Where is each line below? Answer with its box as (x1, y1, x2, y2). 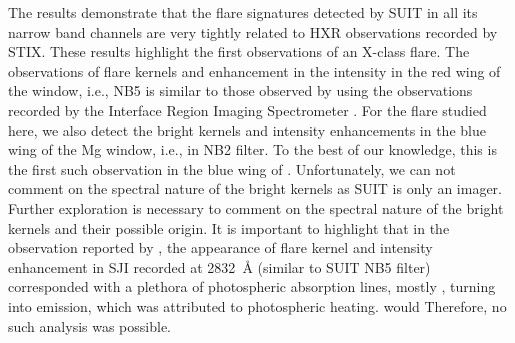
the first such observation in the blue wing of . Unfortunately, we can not (8, 158, 456, 179)
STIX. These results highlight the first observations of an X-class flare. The (8, 41, 470, 62)
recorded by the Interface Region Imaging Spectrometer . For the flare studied (8, 99, 487, 120)
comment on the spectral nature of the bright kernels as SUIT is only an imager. (8, 178, 502, 199)
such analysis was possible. (8, 315, 172, 336)
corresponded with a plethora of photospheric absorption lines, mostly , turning (8, 276, 496, 297)
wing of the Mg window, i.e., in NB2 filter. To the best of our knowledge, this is (8, 139, 497, 160)
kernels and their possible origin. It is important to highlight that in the (8, 217, 450, 238)
